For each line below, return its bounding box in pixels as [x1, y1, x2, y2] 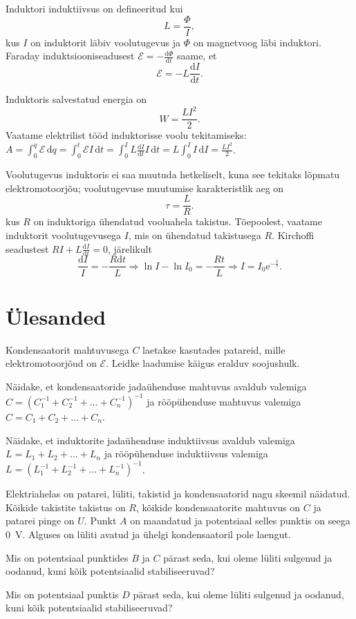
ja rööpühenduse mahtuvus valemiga [147, 394, 301, 408]
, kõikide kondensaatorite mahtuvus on [136, 499, 301, 514]
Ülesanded [6, 302, 106, 330]
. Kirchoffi [272, 228, 315, 242]
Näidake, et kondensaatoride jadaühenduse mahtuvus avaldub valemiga [6, 379, 307, 393]
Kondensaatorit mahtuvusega [6, 342, 129, 356]
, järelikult [108, 241, 152, 256]
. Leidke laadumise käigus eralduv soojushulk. [106, 356, 300, 370]
